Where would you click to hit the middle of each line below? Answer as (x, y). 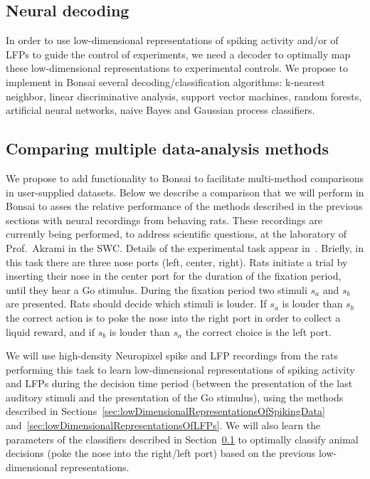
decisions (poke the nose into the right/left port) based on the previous (161, 453)
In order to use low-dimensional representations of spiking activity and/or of (172, 40)
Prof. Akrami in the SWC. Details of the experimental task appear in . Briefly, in (185, 247)
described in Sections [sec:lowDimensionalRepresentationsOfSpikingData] (165, 411)
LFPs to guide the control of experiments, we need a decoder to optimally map (178, 54)
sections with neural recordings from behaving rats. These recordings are (164, 220)
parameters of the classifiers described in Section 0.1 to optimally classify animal (182, 439)
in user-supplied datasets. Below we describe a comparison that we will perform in (185, 192)
